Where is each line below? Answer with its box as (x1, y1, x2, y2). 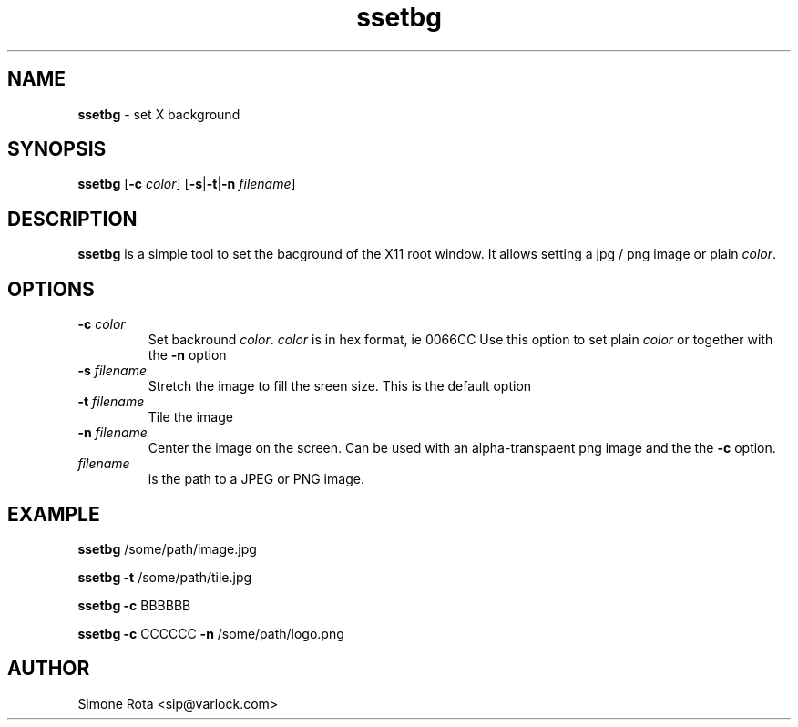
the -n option (148, 347, 227, 363)
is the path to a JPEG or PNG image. (148, 471, 364, 487)
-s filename (77, 363, 147, 379)
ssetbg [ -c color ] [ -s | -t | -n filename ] (77, 176, 296, 192)
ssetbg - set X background (77, 106, 240, 122)
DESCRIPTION (7, 207, 138, 230)
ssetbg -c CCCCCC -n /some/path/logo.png (77, 625, 344, 641)
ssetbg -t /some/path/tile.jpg (77, 568, 252, 585)
